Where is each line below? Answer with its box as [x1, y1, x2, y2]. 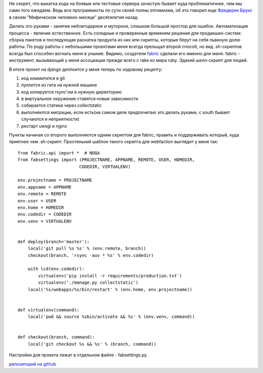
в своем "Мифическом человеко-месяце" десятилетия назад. [9, 14, 139, 20]
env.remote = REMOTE [18, 191, 67, 197]
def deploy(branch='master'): [18, 239, 90, 244]
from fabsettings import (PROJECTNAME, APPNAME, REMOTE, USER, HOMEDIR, [18, 157, 195, 163]
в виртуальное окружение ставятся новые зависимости [21, 96, 138, 102]
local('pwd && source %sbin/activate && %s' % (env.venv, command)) [27, 314, 195, 319]
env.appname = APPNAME [18, 184, 72, 190]
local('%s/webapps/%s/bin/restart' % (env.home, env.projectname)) [27, 287, 192, 292]
